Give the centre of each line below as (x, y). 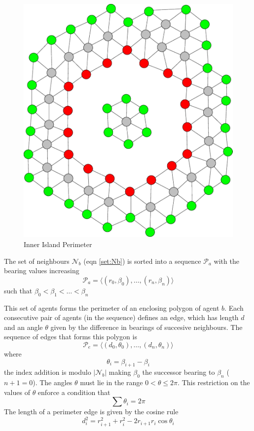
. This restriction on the (214, 382)
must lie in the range (111, 382)
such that (18, 290)
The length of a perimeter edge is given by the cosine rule (91, 412)
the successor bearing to (179, 372)
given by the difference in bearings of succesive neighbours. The (146, 327)
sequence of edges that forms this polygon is (71, 337)
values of (17, 392)
